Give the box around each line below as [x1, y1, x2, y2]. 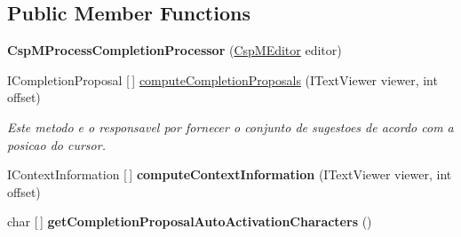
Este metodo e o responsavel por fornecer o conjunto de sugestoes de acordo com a [7, 117, 454, 136]
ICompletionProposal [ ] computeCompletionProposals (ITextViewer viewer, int [7, 70, 438, 89]
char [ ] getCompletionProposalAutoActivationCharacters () [7, 212, 372, 231]
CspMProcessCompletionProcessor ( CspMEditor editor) [7, 41, 342, 59]
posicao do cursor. [7, 135, 106, 154]
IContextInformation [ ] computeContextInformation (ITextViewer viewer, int [7, 165, 452, 184]
